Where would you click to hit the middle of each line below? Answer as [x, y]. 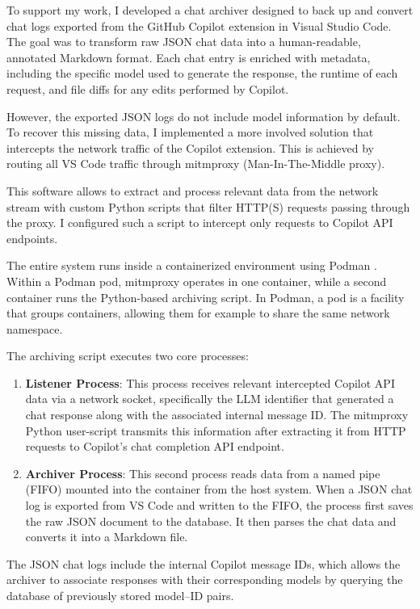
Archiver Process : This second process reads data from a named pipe [203, 473]
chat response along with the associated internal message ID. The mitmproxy [217, 415]
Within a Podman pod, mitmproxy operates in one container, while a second [197, 281]
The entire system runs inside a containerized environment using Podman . [192, 265]
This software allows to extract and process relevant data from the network [193, 190]
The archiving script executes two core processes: [128, 356]
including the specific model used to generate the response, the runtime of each [202, 73]
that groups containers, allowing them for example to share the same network [198, 313]
